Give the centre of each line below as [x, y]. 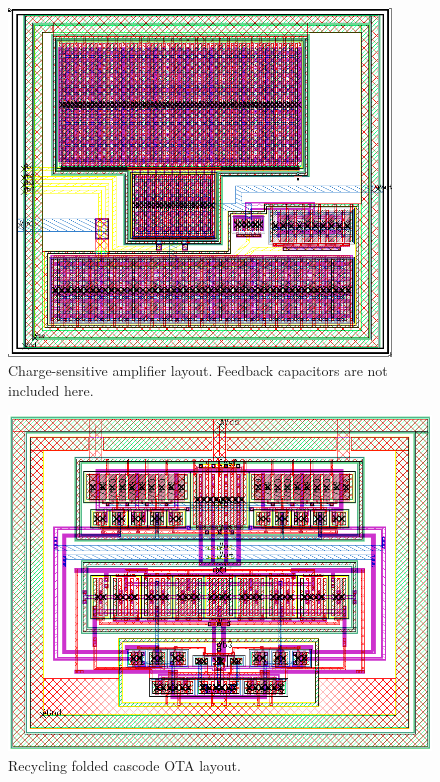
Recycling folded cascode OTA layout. [124, 764]
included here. [51, 390]
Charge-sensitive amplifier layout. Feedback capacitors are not [198, 370]
